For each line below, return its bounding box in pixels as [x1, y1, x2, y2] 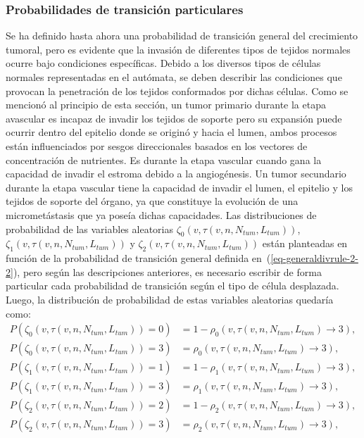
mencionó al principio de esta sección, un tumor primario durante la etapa [6, 97, 326, 112]
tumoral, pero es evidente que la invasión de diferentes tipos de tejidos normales [6, 42, 351, 56]
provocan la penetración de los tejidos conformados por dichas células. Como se [6, 83, 349, 98]
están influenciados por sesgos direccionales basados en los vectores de [6, 138, 308, 153]
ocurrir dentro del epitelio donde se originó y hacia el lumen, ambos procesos [6, 125, 337, 139]
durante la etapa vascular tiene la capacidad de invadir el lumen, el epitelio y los [6, 180, 353, 194]
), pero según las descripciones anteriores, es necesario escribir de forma [13, 264, 322, 279]
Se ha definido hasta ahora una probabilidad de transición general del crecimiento [6, 28, 358, 43]
